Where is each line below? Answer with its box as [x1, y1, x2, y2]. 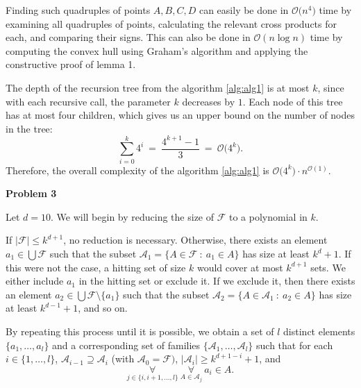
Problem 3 [6, 186, 57, 201]
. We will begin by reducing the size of [51, 209, 215, 223]
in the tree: [6, 121, 53, 135]
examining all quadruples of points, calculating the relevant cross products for [6, 16, 337, 31]
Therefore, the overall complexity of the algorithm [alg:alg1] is [6, 162, 269, 177]
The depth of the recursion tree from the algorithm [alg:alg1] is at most [6, 80, 310, 94]
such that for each [256, 337, 333, 352]
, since [317, 80, 344, 94]
